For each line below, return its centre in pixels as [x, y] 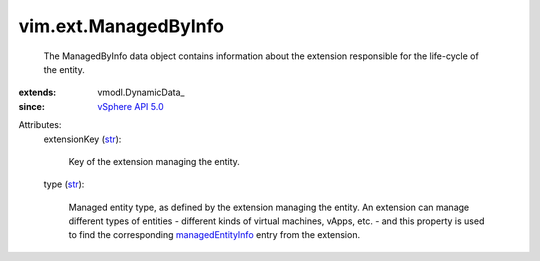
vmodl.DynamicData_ [141, 92]
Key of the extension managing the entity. [154, 161]
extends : [37, 92]
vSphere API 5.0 [130, 106]
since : [31, 106]
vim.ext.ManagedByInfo [121, 26]
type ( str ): [64, 184]
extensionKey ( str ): [82, 139]
